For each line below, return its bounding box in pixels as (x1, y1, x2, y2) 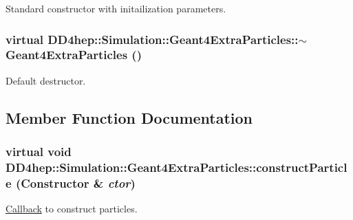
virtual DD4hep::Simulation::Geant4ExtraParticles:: (6, 30, 299, 47)
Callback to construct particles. (6, 201, 138, 216)
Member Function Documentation (6, 107, 253, 128)
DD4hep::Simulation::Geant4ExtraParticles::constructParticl (6, 158, 347, 175)
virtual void (6, 143, 72, 160)
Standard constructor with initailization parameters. (6, 1, 226, 15)
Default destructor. (6, 73, 86, 87)
